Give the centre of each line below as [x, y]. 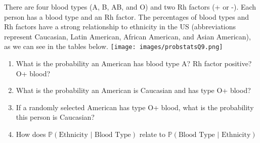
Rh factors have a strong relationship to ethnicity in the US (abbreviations [120, 27]
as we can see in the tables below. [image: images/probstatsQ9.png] [114, 46]
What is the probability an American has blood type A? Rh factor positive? [134, 63]
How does [31, 134]
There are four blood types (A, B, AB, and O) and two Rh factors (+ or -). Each [130, 7]
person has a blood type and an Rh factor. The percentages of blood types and [127, 16]
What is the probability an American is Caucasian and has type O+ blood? [133, 90]
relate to [153, 134]
